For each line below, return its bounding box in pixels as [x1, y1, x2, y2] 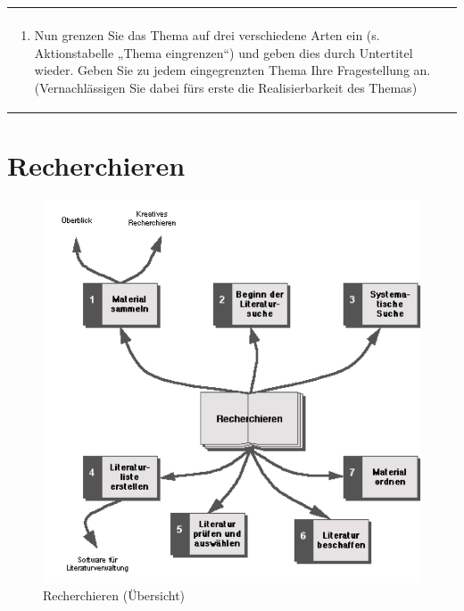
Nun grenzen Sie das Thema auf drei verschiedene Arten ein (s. [34, 26, 380, 44]
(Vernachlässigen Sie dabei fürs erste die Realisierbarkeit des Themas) [34, 78, 418, 96]
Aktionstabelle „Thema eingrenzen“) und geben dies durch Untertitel [34, 43, 413, 62]
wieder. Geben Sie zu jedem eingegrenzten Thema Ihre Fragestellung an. [34, 61, 431, 79]
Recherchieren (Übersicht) [43, 586, 186, 605]
